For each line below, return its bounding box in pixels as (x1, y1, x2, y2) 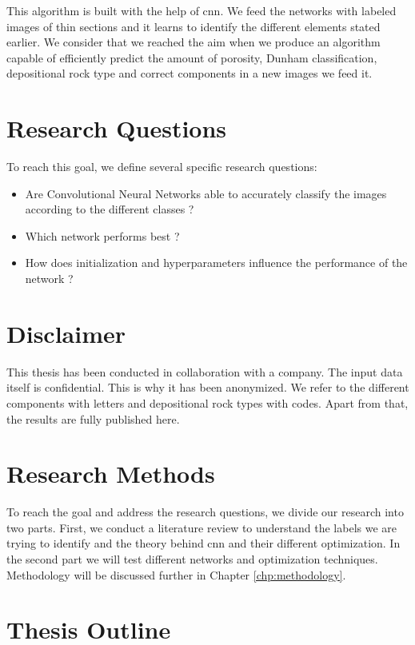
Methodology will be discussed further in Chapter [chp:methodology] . (6, 566, 346, 583)
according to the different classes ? (25, 201, 194, 217)
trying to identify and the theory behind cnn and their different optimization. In (6, 535, 401, 551)
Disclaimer (6, 317, 126, 349)
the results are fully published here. (6, 410, 180, 427)
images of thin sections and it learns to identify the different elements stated (6, 18, 381, 34)
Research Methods (6, 457, 215, 490)
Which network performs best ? (25, 227, 180, 244)
